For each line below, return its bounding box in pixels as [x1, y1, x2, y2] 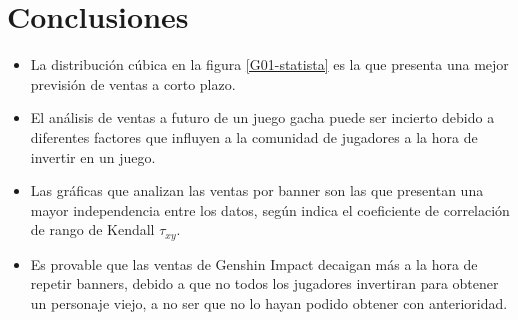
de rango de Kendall [30, 219, 155, 240]
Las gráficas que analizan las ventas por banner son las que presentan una [30, 180, 484, 201]
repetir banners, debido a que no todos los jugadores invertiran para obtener [30, 273, 499, 294]
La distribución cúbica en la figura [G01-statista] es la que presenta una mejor [30, 54, 509, 75]
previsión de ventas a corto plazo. [30, 73, 236, 94]
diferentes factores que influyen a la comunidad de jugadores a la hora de [30, 126, 478, 147]
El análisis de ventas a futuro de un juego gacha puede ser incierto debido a [30, 107, 495, 128]
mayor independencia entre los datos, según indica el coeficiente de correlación [30, 199, 510, 220]
